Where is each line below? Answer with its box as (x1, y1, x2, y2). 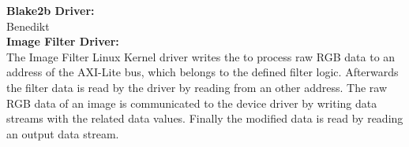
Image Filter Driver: (6, 33, 119, 50)
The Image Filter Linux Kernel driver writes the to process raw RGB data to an (6, 48, 396, 64)
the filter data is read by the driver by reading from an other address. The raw (6, 79, 388, 95)
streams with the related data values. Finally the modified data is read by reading (6, 110, 403, 127)
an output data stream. (6, 125, 119, 141)
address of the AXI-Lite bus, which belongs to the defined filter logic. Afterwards (6, 64, 399, 80)
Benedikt (6, 17, 50, 34)
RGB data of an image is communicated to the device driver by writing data (6, 94, 377, 111)
